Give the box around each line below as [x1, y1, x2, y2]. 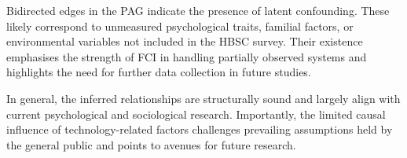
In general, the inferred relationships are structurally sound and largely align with [6, 90, 401, 106]
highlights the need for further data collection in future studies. [6, 64, 311, 80]
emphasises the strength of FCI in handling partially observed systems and [6, 48, 367, 64]
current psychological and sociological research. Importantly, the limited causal [6, 105, 386, 122]
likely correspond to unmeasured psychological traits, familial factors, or [6, 17, 354, 34]
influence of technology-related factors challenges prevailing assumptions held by [6, 121, 393, 138]
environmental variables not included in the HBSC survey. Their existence [6, 33, 363, 50]
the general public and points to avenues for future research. [6, 136, 296, 152]
